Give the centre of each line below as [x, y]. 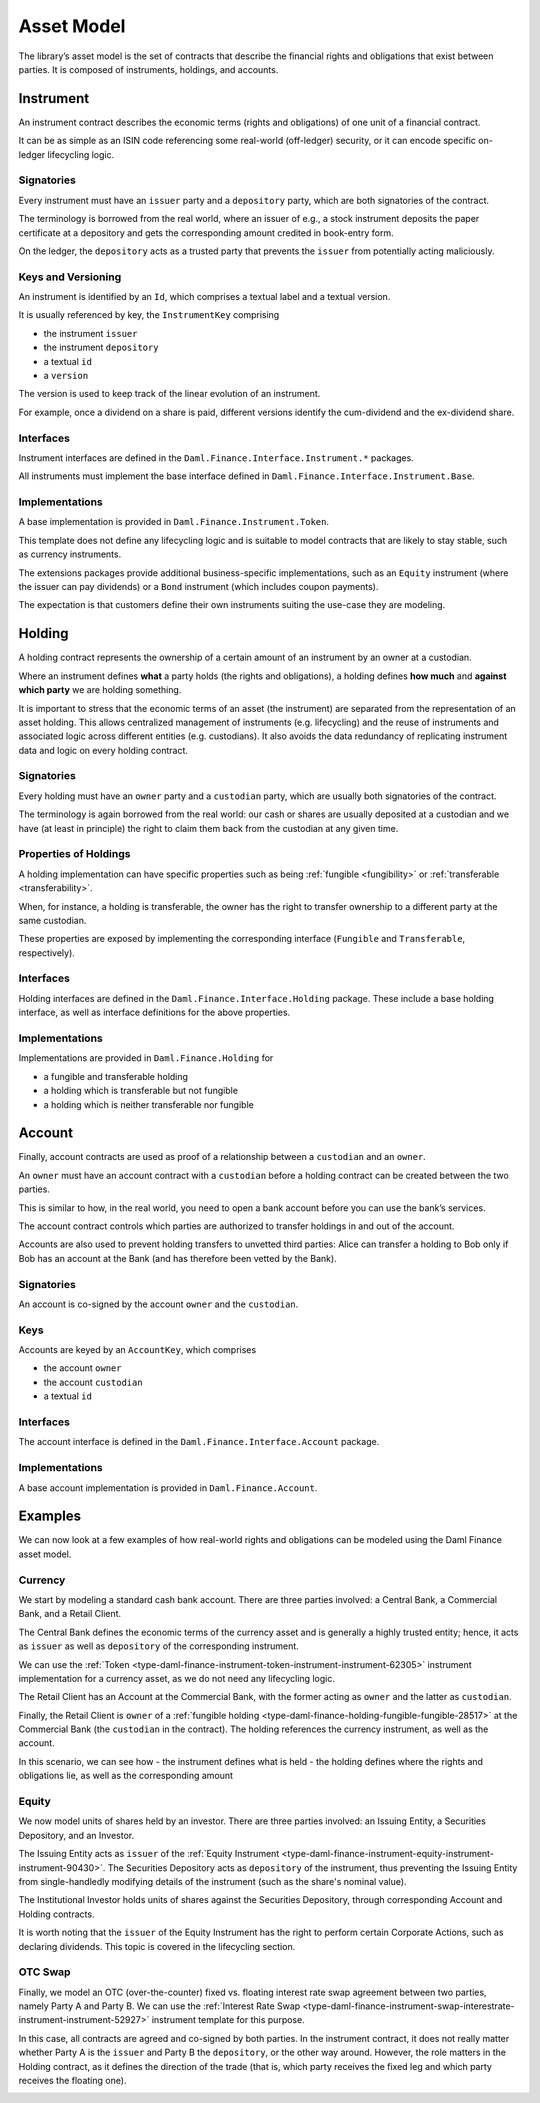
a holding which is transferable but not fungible [141, 1091]
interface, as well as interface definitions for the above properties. [154, 1012]
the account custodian [93, 1382]
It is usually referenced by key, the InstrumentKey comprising [149, 315]
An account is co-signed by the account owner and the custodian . [158, 1304]
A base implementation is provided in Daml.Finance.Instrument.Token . [174, 522]
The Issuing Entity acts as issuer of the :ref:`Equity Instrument [149, 1854]
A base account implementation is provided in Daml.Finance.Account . [168, 1487]
